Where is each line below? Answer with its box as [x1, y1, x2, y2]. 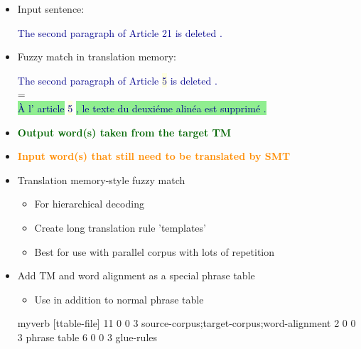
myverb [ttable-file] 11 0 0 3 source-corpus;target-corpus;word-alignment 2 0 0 [17, 316, 356, 331]
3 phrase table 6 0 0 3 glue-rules [17, 329, 158, 344]
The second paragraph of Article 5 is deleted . [17, 73, 217, 87]
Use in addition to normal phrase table [34, 291, 204, 306]
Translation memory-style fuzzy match [17, 172, 185, 187]
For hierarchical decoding [34, 196, 144, 211]
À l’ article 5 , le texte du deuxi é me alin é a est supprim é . [17, 100, 266, 115]
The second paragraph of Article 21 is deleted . [17, 25, 222, 40]
